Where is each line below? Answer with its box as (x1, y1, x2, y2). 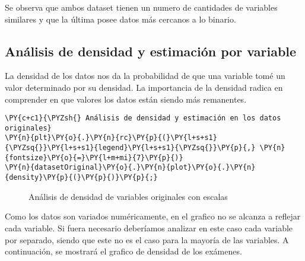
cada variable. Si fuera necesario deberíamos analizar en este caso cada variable (5, 221, 293, 234)
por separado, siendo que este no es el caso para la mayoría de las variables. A (5, 233, 289, 246)
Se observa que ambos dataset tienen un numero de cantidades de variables (5, 1, 278, 13)
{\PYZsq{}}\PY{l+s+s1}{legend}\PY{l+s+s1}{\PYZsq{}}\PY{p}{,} (5, 144, 256, 152)
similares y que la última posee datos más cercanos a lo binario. (5, 12, 236, 25)
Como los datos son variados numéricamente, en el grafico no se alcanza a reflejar (5, 210, 301, 222)
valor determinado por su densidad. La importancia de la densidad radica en (5, 81, 283, 93)
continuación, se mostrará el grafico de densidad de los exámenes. (5, 245, 242, 257)
